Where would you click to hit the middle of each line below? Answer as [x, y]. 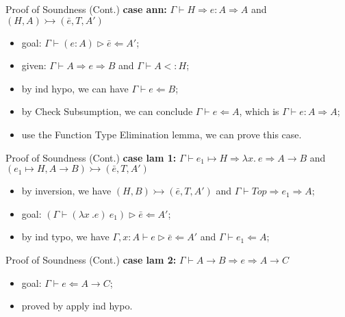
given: [34, 65]
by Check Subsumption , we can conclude [107, 111]
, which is [259, 111]
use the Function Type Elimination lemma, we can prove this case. [162, 134]
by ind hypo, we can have [75, 88]
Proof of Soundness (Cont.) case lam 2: [91, 259]
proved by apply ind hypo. [77, 306]
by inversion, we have [66, 191]
